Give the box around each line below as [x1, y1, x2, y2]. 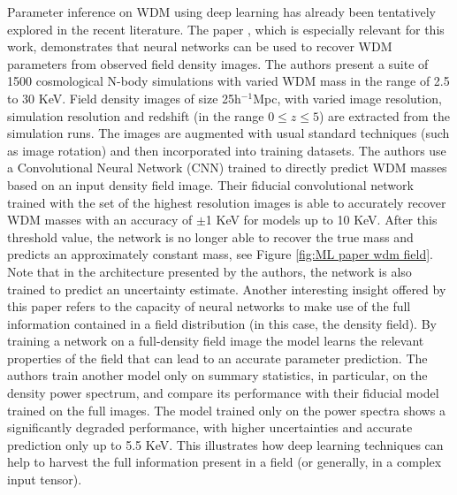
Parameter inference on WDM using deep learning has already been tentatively [7, 3, 436, 20]
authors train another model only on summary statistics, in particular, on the [7, 366, 428, 385]
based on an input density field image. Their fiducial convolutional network [7, 175, 414, 194]
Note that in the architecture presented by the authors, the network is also [7, 262, 412, 280]
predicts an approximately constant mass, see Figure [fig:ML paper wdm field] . [7, 245, 434, 263]
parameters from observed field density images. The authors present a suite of [7, 54, 429, 72]
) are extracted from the [319, 106, 450, 125]
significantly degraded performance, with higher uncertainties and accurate [7, 418, 413, 437]
